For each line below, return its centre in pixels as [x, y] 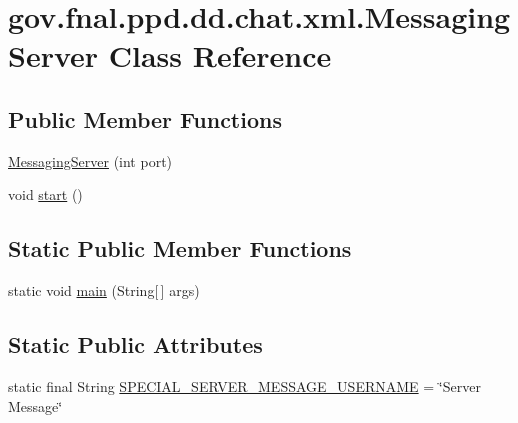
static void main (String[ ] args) [104, 290]
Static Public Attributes [135, 344]
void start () [45, 194]
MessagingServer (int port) [90, 160]
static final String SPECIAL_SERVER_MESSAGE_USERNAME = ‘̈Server [244, 385]
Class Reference [220, 55]
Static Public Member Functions [180, 248]
